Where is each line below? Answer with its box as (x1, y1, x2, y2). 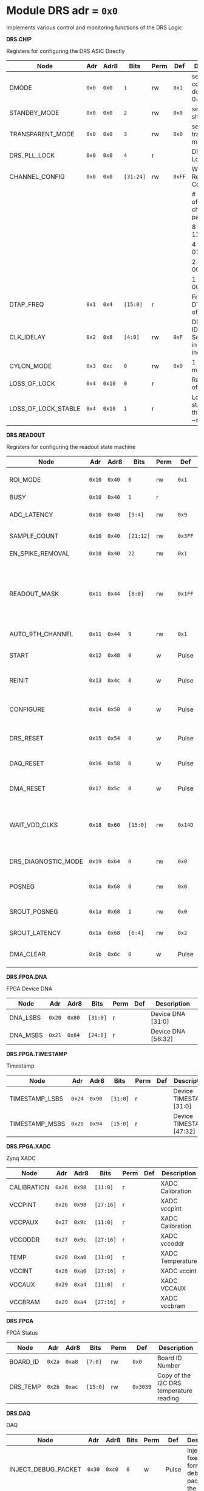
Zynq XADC (6, 1154, 36, 1162)
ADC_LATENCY (9, 510, 53, 519)
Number (157, 1361, 181, 1369)
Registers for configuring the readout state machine (6, 443, 136, 450)
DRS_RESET (9, 734, 44, 742)
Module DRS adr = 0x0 (6, 4, 118, 18)
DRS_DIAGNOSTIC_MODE (9, 857, 84, 866)
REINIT (9, 676, 29, 684)
